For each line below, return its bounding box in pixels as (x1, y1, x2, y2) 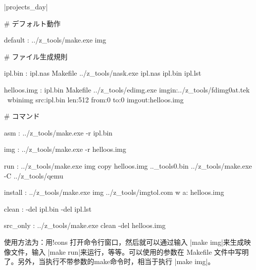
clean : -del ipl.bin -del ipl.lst (4, 203, 92, 214)
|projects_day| (4, 1, 48, 11)
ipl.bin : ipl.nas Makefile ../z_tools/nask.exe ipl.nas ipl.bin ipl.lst (4, 68, 202, 78)
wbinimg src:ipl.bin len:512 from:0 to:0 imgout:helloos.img (7, 94, 184, 104)
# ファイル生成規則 (4, 51, 68, 61)
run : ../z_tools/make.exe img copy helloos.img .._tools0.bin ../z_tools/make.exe (4, 160, 252, 171)
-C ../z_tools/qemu (4, 170, 63, 180)
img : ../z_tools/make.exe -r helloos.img (4, 144, 126, 154)
